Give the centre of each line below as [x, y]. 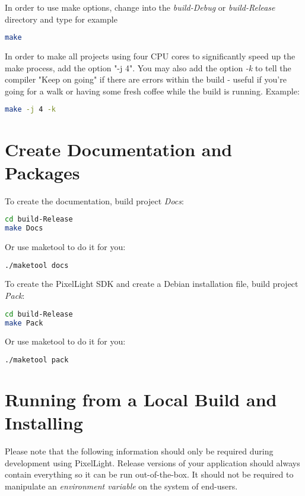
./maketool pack [37, 360]
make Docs [24, 228]
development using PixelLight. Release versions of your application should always [152, 462]
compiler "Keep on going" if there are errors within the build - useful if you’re [146, 79]
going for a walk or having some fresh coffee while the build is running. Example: [152, 91]
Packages [42, 172]
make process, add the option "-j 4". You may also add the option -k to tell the [148, 67]
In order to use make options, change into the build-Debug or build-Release [140, 7]
